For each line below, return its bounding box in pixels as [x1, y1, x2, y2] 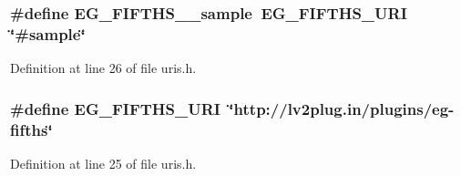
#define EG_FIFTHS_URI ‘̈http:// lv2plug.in [10, 97, 362, 119]
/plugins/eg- [361, 97, 455, 119]
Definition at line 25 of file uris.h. [10, 153, 197, 172]
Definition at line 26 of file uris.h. [10, 58, 197, 78]
